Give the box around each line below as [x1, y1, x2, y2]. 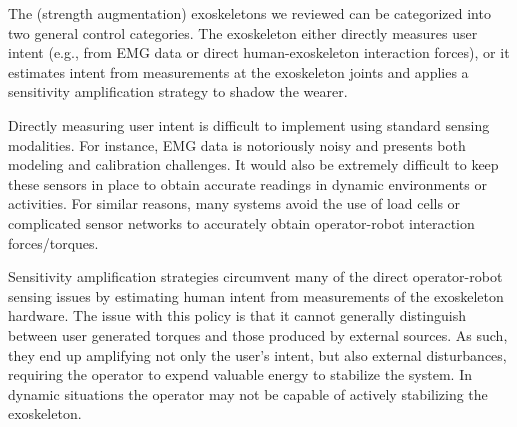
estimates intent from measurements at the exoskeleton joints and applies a [8, 61, 469, 82]
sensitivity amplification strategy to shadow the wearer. [8, 81, 348, 102]
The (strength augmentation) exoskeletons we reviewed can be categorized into [8, 3, 491, 23]
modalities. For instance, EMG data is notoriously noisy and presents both [8, 134, 466, 155]
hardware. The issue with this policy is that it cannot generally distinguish [8, 305, 466, 326]
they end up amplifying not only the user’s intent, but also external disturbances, [8, 344, 507, 365]
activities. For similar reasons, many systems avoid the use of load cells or [8, 193, 461, 214]
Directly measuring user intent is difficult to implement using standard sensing [8, 114, 490, 135]
